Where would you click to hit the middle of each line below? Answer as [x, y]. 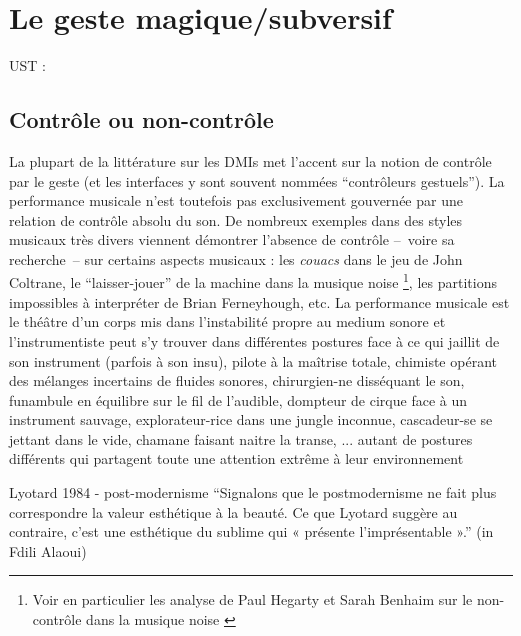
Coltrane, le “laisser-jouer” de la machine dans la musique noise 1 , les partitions [253, 281]
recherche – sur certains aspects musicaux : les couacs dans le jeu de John [236, 258]
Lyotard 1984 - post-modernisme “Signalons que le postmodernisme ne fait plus [253, 492]
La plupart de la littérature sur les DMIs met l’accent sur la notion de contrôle [250, 160]
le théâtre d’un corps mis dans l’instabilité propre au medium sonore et [227, 321]
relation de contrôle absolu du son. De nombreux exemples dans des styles [236, 219]
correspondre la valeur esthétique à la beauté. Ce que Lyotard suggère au [233, 511]
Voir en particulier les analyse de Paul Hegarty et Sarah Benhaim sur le [252, 599]
